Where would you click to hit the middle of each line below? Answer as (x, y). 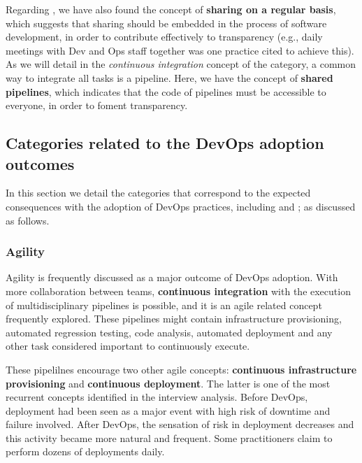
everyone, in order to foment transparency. (97, 105)
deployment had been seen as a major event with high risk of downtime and (168, 410)
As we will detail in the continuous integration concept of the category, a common (181, 64)
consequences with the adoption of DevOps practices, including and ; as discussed (181, 206)
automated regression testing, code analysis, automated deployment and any (169, 332)
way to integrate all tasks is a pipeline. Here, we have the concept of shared (169, 77)
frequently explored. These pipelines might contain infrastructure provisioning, (174, 319)
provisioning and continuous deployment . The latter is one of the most (168, 383)
